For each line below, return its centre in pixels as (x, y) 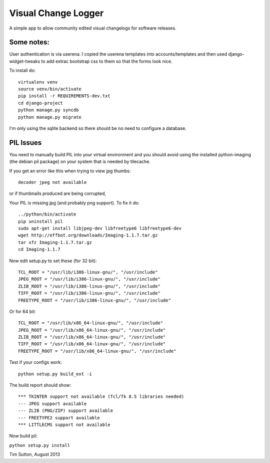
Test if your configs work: (35, 362)
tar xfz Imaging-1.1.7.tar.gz (55, 242)
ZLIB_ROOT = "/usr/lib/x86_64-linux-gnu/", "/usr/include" (92, 337)
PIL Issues (25, 143)
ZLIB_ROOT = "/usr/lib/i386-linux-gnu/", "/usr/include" (89, 286)
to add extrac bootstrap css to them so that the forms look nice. (107, 61)
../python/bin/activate (47, 214)
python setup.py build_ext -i (55, 374)
